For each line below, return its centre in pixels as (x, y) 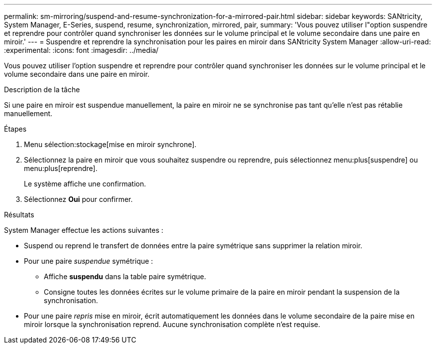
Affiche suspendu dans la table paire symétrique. (125, 276)
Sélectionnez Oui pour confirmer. (78, 199)
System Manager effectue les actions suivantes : (84, 230)
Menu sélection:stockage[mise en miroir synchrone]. (110, 144)
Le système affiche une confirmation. (85, 184)
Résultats (19, 215)
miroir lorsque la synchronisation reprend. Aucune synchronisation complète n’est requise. (172, 324)
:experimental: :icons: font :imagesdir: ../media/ (81, 50)
